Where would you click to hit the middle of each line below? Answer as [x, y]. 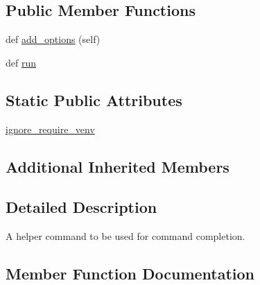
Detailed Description [81, 207]
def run [21, 62]
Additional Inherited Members [118, 166]
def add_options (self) [53, 39]
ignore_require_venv [50, 129]
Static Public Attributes [94, 100]
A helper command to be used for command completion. [125, 236]
